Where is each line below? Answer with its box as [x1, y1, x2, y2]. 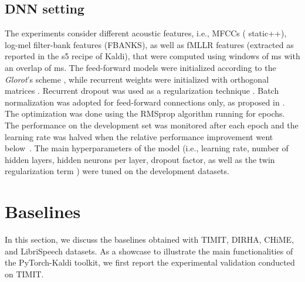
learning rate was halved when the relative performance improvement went [5, 130, 273, 142]
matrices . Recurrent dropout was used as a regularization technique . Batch [5, 84, 279, 97]
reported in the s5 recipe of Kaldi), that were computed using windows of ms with [5, 50, 300, 62]
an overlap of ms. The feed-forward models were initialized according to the [5, 61, 276, 73]
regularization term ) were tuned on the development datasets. [5, 165, 229, 177]
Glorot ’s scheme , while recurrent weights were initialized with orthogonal [5, 73, 269, 85]
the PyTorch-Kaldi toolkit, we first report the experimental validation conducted [5, 256, 295, 269]
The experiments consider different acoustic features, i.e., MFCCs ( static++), [5, 27, 287, 39]
